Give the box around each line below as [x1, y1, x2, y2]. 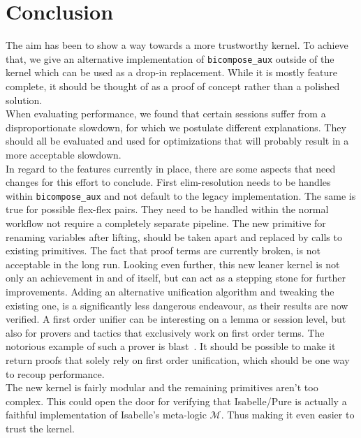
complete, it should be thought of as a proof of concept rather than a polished [6, 78, 340, 93]
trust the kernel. [6, 421, 75, 435]
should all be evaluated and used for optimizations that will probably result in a [6, 133, 349, 148]
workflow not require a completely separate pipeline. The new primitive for [6, 215, 326, 230]
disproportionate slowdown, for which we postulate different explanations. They [6, 119, 346, 134]
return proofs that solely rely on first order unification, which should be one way [6, 352, 350, 367]
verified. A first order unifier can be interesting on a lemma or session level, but [6, 312, 346, 326]
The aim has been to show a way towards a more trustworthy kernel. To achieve [6, 38, 348, 52]
